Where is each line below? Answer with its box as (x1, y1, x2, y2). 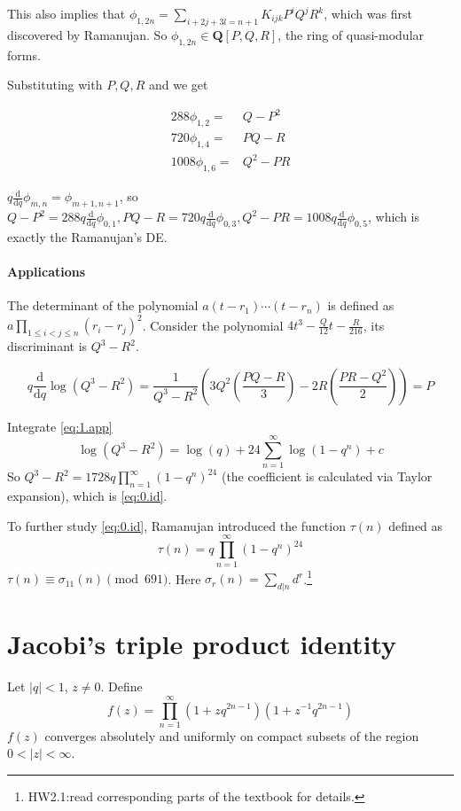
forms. (7, 45, 41, 64)
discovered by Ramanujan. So (7, 25, 168, 43)
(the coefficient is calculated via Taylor (221, 467, 433, 486)
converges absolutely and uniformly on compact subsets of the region (44, 726, 419, 745)
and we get (148, 75, 208, 94)
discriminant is (7, 337, 88, 355)
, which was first (324, 4, 412, 22)
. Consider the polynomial (142, 316, 284, 334)
